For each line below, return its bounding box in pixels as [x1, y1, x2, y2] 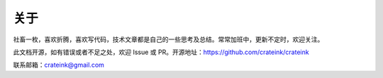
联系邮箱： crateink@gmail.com [13, 60, 104, 70]
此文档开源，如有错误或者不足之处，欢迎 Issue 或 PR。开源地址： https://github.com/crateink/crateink [13, 48, 309, 56]
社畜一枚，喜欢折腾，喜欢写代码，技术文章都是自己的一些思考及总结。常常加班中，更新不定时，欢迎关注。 [13, 35, 324, 44]
